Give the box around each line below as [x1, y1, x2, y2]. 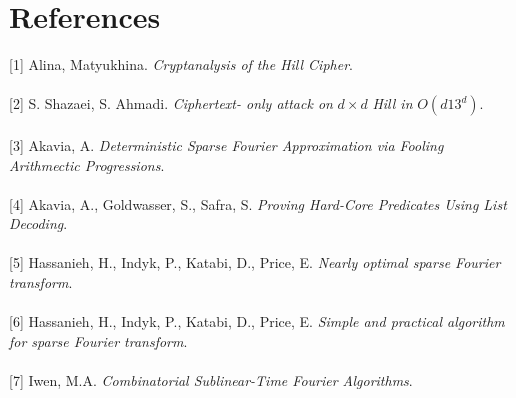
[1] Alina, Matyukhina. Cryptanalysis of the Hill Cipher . [9, 54, 353, 75]
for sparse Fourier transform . [9, 330, 188, 351]
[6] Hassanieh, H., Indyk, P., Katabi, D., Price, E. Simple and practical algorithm [9, 311, 505, 332]
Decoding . [9, 213, 68, 234]
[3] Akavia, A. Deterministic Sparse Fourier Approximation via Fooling [9, 134, 444, 155]
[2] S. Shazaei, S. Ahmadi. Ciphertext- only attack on [9, 93, 333, 114]
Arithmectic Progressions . [9, 154, 165, 175]
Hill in [372, 93, 413, 114]
